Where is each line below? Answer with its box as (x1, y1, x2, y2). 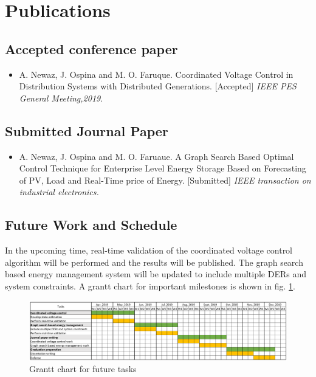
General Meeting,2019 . (19, 91, 103, 104)
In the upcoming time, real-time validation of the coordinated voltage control (5, 244, 293, 257)
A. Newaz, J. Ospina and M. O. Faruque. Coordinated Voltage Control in (19, 67, 294, 80)
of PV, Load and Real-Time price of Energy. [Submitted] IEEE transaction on (19, 173, 311, 186)
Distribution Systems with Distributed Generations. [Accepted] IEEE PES (19, 80, 297, 92)
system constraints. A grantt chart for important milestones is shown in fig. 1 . (5, 279, 295, 292)
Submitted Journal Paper (5, 121, 168, 140)
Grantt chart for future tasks (29, 362, 137, 375)
